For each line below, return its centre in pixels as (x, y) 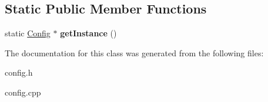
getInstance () (88, 33)
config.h (19, 72)
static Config (28, 33)
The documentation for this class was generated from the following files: (134, 52)
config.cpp (23, 92)
